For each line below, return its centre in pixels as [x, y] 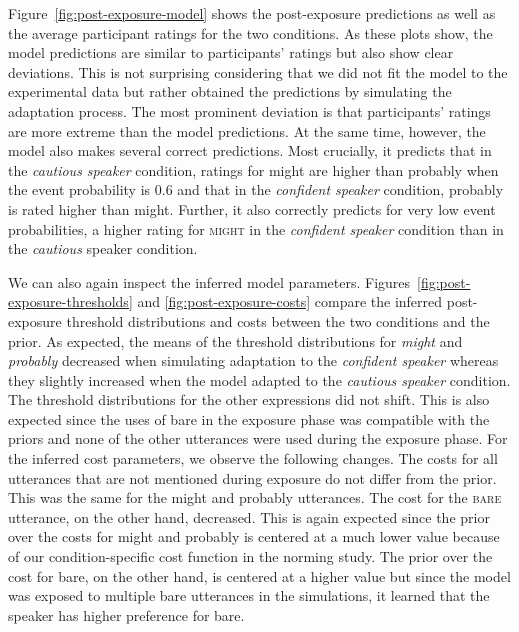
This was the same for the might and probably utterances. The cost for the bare [255, 497]
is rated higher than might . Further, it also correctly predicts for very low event [252, 208]
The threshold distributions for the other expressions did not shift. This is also [249, 399]
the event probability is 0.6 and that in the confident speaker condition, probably [256, 189]
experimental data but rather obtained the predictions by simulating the [230, 91]
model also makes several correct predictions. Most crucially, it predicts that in [250, 150]
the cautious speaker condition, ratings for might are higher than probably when [253, 169]
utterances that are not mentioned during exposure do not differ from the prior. [252, 477]
